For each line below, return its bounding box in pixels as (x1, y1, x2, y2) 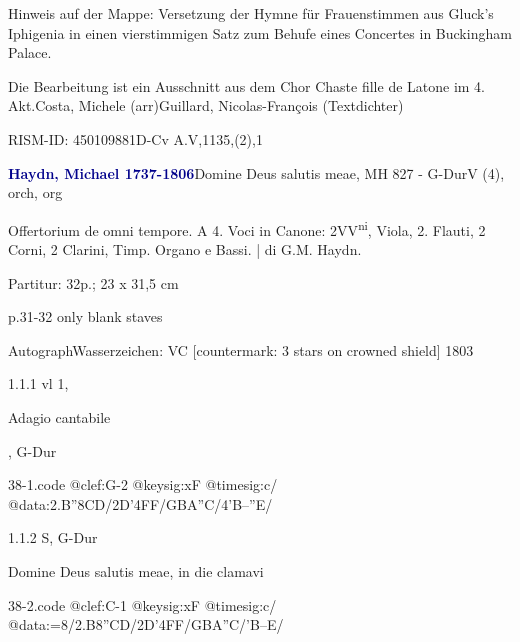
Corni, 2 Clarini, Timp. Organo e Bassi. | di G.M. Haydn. (8, 239, 362, 259)
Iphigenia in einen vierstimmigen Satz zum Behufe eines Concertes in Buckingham (8, 22, 512, 43)
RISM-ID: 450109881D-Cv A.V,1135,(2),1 (8, 128, 263, 149)
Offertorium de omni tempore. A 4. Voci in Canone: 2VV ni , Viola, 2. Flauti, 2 (8, 216, 486, 240)
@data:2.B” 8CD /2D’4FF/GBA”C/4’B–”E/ (8, 493, 273, 514)
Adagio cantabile (8, 406, 111, 427)
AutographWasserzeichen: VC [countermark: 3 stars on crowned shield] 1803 (8, 339, 474, 360)
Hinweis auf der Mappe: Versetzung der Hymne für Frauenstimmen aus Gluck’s (8, 3, 494, 23)
